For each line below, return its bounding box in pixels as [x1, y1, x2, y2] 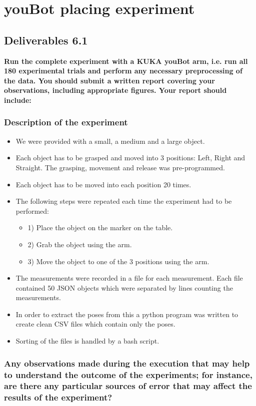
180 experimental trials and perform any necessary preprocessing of [4, 65, 242, 76]
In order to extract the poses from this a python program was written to [15, 309, 238, 319]
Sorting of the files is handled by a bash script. [15, 336, 159, 346]
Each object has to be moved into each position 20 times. [15, 179, 191, 189]
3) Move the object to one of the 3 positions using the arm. [27, 256, 209, 266]
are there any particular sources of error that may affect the [4, 380, 252, 392]
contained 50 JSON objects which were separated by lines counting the [15, 282, 233, 293]
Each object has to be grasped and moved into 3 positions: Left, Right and [15, 152, 245, 163]
